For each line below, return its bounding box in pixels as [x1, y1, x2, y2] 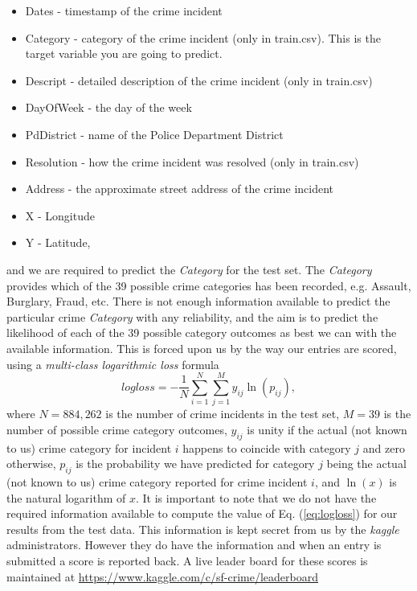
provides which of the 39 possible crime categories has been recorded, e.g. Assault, [6, 277, 411, 293]
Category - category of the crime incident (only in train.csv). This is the [25, 29, 381, 46]
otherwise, [6, 455, 56, 472]
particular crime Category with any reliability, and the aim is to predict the [6, 308, 378, 325]
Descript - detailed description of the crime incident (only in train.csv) [25, 72, 373, 88]
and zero [362, 439, 405, 456]
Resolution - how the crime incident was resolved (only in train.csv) [25, 153, 359, 170]
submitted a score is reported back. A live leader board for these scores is [6, 552, 368, 568]
